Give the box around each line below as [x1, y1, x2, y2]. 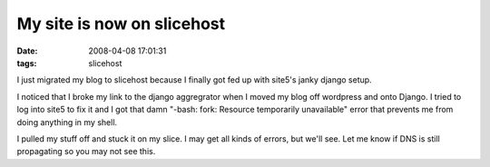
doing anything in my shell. [16, 116, 118, 127]
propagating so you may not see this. [16, 146, 156, 157]
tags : [16, 57, 37, 68]
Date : [16, 45, 38, 56]
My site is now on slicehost [16, 14, 226, 34]
